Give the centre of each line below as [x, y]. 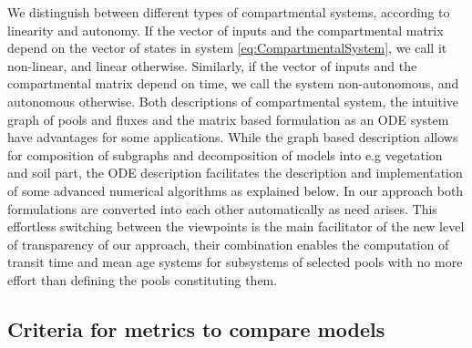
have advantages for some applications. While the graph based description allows [233, 137]
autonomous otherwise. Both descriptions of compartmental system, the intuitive [233, 101]
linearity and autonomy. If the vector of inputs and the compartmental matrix [226, 30]
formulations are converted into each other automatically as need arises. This [222, 208]
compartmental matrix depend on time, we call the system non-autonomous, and [233, 83]
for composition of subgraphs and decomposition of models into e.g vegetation [225, 154]
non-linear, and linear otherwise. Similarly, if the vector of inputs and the [212, 65]
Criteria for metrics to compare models [196, 328]
